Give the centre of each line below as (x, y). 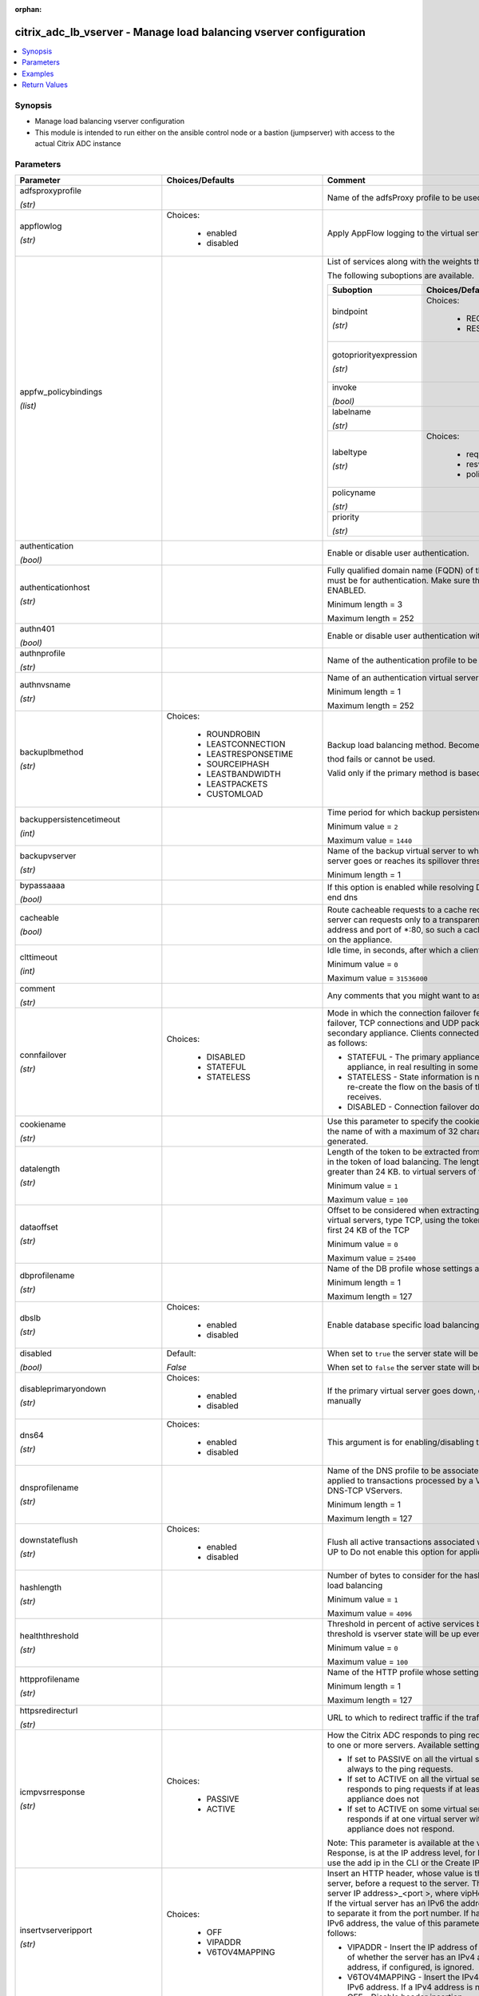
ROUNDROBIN (234, 735)
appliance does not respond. (401, 1829)
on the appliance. (360, 940)
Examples (38, 73)
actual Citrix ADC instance (78, 143)
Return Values (45, 85)
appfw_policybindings (61, 391)
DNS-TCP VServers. (365, 1491)
